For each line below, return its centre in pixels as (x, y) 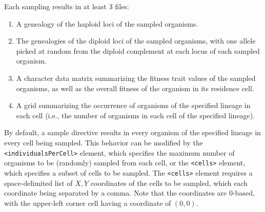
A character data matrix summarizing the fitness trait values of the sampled (136, 78)
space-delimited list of (38, 183)
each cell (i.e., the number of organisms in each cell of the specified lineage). (136, 115)
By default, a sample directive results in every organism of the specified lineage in (132, 132)
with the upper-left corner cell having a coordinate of (88, 203)
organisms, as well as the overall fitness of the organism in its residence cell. (135, 88)
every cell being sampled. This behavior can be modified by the (104, 142)
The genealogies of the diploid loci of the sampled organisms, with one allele (136, 41)
